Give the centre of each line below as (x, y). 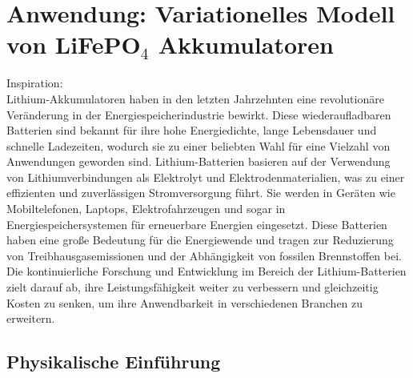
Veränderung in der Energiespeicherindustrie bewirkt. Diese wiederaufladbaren (199, 114)
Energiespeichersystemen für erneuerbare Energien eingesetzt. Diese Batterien (197, 224)
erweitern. (31, 318)
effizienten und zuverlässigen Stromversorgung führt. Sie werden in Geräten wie (201, 193)
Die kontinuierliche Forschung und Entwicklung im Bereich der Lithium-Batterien (206, 271)
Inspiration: (35, 83)
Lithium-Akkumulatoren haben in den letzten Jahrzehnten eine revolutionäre (195, 98)
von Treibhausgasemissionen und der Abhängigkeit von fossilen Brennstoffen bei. (204, 255)
